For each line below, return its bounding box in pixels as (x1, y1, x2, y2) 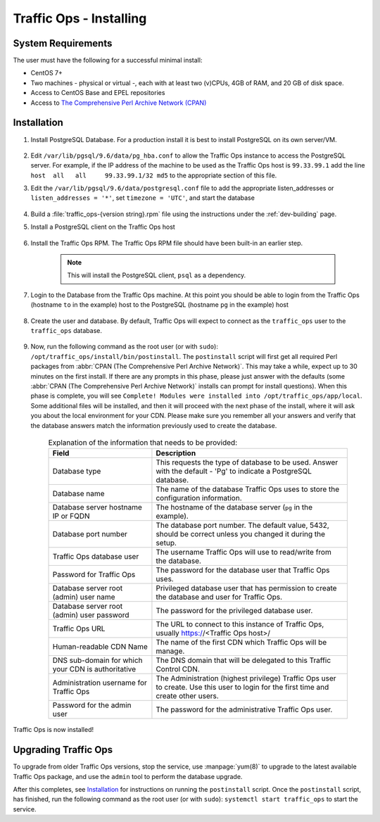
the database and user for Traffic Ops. (156, 592, 283, 602)
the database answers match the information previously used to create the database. (30, 421, 277, 429)
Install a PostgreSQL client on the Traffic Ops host (30, 222, 175, 232)
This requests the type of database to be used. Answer (156, 457, 338, 467)
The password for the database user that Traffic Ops (156, 565, 330, 575)
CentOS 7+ (30, 69, 63, 77)
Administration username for (52, 678, 147, 688)
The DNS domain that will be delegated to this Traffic (156, 655, 331, 665)
